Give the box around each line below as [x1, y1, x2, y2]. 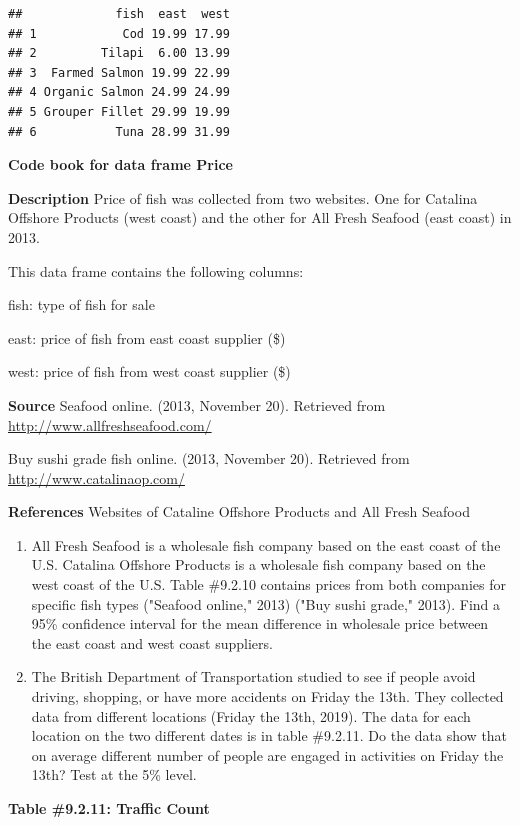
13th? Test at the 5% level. [31, 764, 197, 785]
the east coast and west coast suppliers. [31, 632, 273, 653]
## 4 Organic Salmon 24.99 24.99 [8, 85, 230, 100]
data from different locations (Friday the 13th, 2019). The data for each [31, 705, 471, 726]
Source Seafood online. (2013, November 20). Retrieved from [8, 394, 386, 415]
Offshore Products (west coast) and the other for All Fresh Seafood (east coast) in [8, 207, 512, 228]
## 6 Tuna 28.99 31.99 [8, 124, 230, 139]
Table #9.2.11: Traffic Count [8, 798, 210, 818]
